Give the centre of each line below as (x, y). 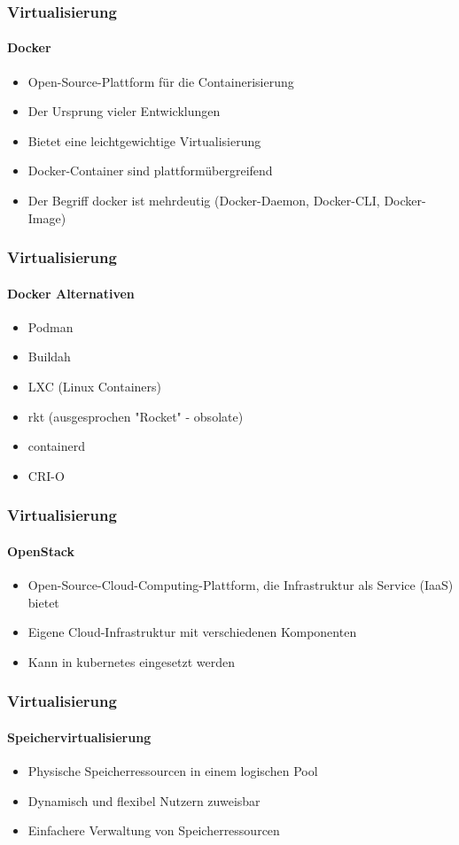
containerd (57, 446)
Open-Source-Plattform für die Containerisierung (161, 81)
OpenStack (41, 550)
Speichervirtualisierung (79, 736)
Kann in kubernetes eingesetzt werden (131, 661)
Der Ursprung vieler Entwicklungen (124, 111)
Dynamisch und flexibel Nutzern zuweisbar (144, 800)
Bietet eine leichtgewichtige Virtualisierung (144, 140)
